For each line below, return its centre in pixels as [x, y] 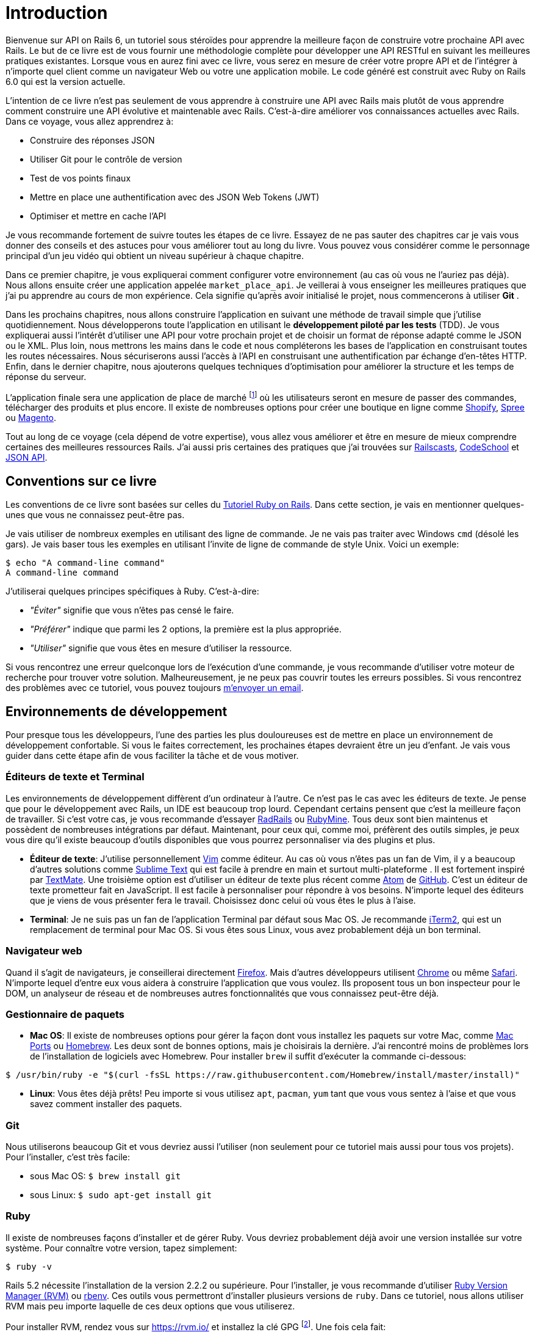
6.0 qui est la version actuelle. [66, 81]
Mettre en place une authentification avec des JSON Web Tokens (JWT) [175, 197]
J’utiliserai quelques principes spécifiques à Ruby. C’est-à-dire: [132, 591]
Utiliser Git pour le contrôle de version [106, 159]
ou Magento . [31, 418]
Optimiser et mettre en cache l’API [98, 216]
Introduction [57, 13]
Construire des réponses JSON [92, 140]
